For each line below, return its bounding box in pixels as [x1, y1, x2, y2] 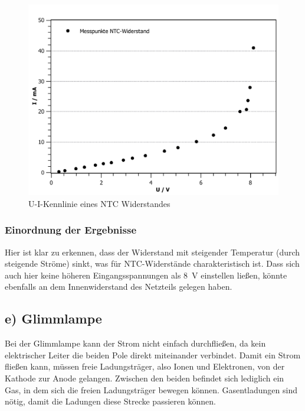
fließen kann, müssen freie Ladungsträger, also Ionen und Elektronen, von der [5, 360, 285, 373]
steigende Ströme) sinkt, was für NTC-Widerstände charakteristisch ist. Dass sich [5, 257, 300, 270]
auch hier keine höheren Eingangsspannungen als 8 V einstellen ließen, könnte [5, 268, 287, 281]
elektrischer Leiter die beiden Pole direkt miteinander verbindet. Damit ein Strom [5, 348, 301, 361]
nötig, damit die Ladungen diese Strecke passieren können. [5, 395, 216, 407]
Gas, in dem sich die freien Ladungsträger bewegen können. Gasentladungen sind [5, 383, 297, 396]
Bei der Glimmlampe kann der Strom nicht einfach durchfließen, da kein [5, 337, 266, 349]
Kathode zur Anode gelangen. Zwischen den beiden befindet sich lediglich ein [5, 371, 284, 384]
